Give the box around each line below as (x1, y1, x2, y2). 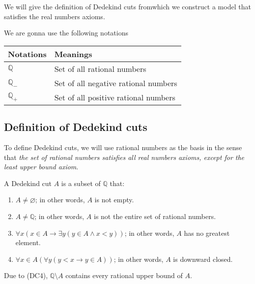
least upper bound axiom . (4, 161, 79, 172)
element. (15, 237, 41, 248)
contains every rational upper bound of (65, 270, 183, 281)
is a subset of (61, 178, 101, 188)
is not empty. (94, 194, 134, 205)
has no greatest (184, 227, 230, 238)
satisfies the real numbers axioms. (4, 11, 105, 21)
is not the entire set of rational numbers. (94, 211, 216, 221)
